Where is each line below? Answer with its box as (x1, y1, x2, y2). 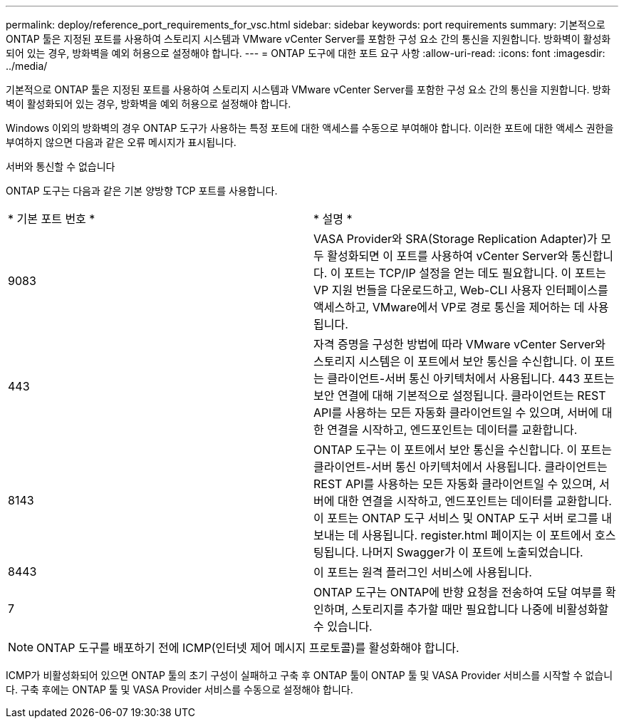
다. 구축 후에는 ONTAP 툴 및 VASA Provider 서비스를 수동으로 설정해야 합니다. (6, 683, 353, 695)
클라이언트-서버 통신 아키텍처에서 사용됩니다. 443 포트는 (327, 371, 615, 386)
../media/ (6, 60, 48, 72)
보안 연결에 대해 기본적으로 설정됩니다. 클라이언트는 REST (313, 388, 606, 403)
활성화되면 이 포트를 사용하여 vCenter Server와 (327, 249, 568, 263)
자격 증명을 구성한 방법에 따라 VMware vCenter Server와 (313, 337, 606, 351)
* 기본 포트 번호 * (8, 212, 95, 226)
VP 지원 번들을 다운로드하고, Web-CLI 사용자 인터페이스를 (313, 283, 608, 297)
